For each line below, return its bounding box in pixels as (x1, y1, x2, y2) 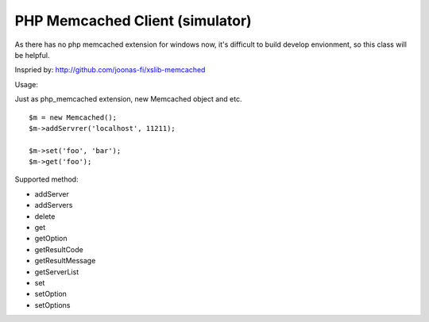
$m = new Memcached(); (29, 113, 118, 122)
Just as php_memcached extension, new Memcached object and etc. (14, 94, 242, 104)
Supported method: (14, 174, 79, 184)
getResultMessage (34, 256, 96, 266)
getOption (34, 234, 68, 243)
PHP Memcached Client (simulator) (14, 12, 252, 29)
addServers (34, 201, 73, 210)
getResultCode (34, 244, 83, 254)
